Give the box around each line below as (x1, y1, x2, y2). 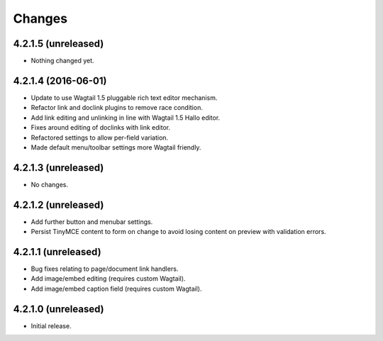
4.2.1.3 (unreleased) (13, 162, 104, 174)
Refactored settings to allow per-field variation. (30, 133, 169, 142)
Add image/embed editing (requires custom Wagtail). (30, 274, 186, 283)
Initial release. (30, 321, 72, 330)
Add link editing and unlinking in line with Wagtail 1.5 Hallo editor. (30, 113, 221, 122)
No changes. (30, 180, 69, 189)
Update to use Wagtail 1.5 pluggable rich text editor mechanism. (30, 93, 218, 102)
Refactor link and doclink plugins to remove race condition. (30, 104, 204, 112)
